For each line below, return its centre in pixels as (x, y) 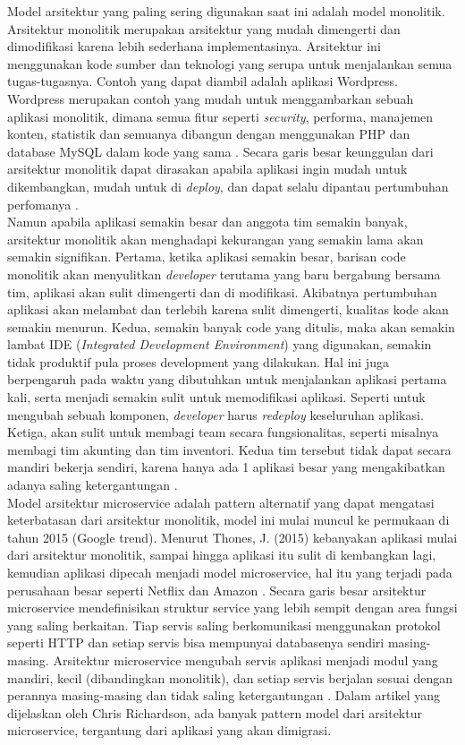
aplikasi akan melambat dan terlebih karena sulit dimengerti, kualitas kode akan (228, 309)
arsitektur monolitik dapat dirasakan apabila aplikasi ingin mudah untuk (207, 169)
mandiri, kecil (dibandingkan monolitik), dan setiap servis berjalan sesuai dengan (230, 677)
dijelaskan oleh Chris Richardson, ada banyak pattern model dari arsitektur (215, 712)
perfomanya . (43, 204)
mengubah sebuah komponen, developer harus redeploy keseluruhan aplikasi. (216, 414)
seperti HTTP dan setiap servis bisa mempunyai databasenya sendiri (196, 642)
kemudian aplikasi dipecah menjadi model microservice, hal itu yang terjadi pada (230, 572)
